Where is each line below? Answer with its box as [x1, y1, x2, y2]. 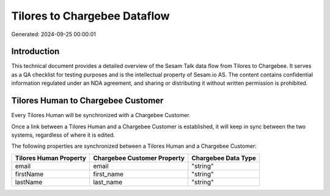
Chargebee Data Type [191, 153, 257, 162]
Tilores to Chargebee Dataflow [11, 9, 170, 23]
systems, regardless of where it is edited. [11, 131, 116, 139]
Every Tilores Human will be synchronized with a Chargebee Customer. [11, 112, 191, 119]
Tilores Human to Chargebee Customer [11, 95, 164, 106]
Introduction [11, 46, 60, 57]
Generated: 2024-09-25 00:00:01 [11, 31, 96, 38]
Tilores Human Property [15, 153, 87, 162]
